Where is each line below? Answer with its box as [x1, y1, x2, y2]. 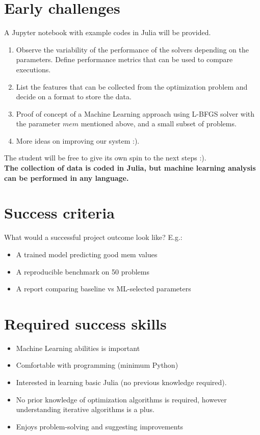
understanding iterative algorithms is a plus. [16, 404, 154, 415]
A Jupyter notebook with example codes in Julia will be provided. [4, 27, 211, 38]
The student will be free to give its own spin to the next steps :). [4, 152, 206, 163]
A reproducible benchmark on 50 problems [16, 266, 149, 277]
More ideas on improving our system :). [16, 135, 140, 146]
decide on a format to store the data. [16, 91, 132, 102]
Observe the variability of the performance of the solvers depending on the [16, 44, 249, 55]
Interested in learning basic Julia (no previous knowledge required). [16, 377, 227, 388]
